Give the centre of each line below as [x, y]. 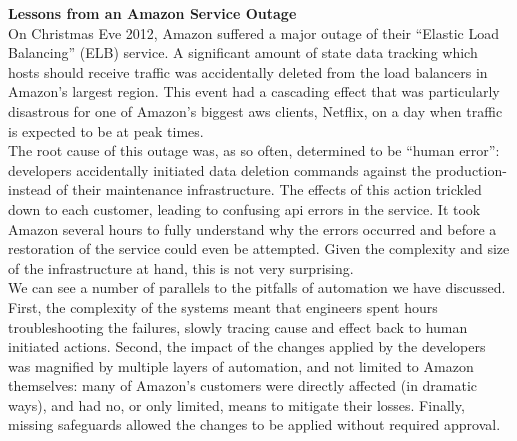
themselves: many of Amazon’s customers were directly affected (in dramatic [243, 385]
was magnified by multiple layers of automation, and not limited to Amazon [241, 365]
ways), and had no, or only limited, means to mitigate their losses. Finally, [236, 404]
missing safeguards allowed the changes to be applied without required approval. [254, 424]
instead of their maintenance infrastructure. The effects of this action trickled [245, 189]
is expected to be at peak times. [106, 130]
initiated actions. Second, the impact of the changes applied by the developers [247, 346]
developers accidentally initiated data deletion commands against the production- [257, 169]
